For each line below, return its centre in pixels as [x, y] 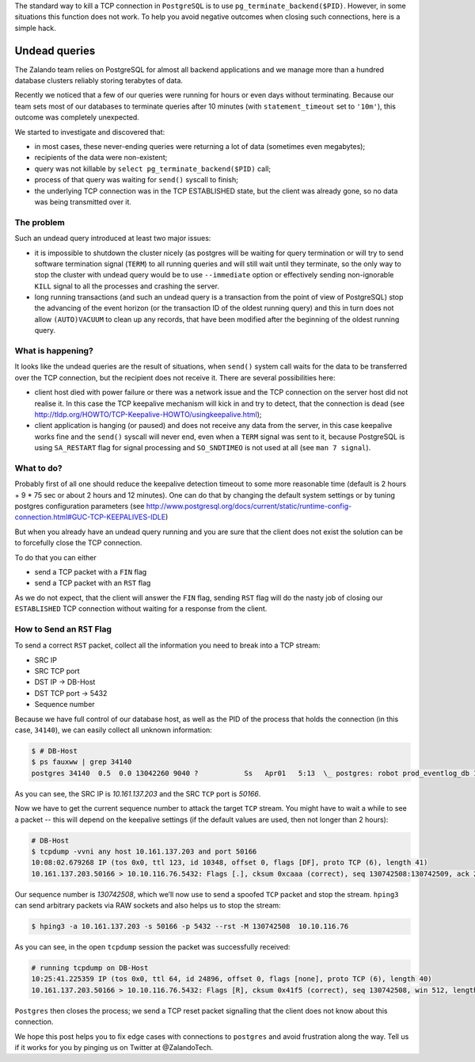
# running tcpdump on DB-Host [90, 968]
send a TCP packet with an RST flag [93, 583]
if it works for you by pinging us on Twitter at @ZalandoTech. [114, 1047]
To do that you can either [55, 557]
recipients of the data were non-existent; [101, 158]
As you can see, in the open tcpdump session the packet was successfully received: [152, 947]
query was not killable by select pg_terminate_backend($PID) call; [153, 168]
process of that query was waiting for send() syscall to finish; [137, 180]
